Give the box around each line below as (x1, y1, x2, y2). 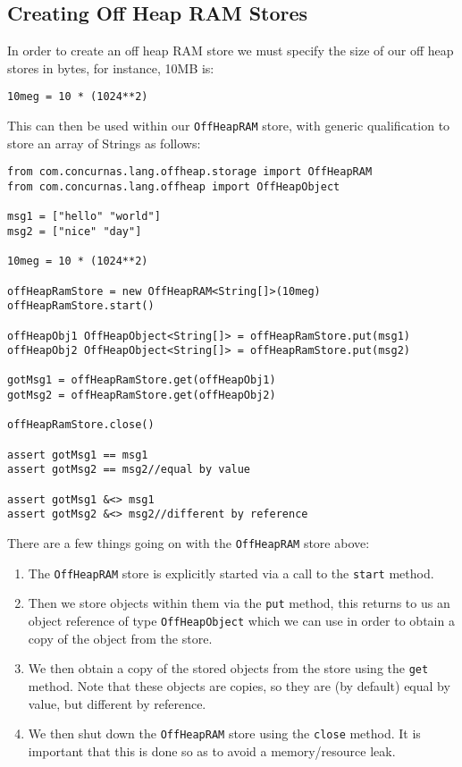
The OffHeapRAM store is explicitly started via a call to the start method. (28, 563, 434, 582)
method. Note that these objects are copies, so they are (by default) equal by (28, 676, 450, 695)
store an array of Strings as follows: (7, 133, 201, 152)
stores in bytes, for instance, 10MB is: (7, 58, 214, 77)
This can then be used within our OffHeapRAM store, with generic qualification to (7, 116, 450, 135)
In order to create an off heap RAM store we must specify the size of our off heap (7, 41, 454, 60)
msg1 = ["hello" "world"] (7, 210, 161, 223)
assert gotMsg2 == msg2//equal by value (7, 463, 251, 476)
